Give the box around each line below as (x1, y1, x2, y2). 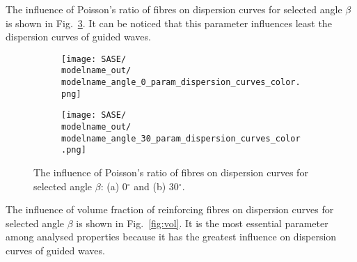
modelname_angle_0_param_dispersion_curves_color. (61, 77, 301, 88)
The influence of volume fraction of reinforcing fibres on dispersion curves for (6, 202, 334, 217)
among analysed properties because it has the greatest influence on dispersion (6, 229, 337, 244)
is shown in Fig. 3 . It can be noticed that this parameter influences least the (6, 15, 332, 30)
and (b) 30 (134, 178, 179, 193)
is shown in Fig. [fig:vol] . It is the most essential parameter (76, 215, 328, 230)
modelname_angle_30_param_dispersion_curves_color (61, 133, 301, 144)
